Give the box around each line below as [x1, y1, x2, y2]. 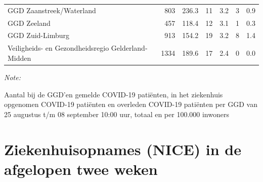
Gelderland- [111, 43, 148, 53]
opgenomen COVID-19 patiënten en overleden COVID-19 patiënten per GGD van [4, 99, 257, 110]
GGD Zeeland [8, 17, 51, 28]
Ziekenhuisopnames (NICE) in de [4, 138, 242, 159]
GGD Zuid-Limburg [8, 30, 69, 41]
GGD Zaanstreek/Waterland [8, 5, 96, 15]
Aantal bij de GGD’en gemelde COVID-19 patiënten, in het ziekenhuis [4, 89, 223, 99]
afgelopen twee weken [4, 158, 158, 179]
